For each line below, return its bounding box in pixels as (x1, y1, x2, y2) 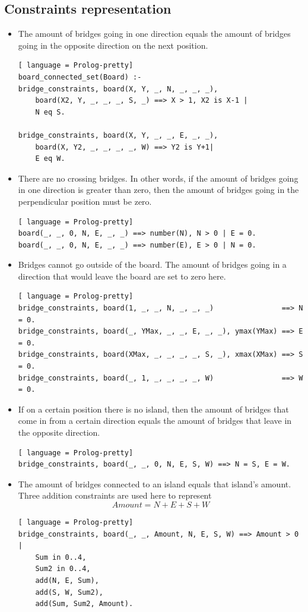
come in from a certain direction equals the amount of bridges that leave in (18, 414, 292, 427)
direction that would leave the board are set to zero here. (18, 269, 226, 282)
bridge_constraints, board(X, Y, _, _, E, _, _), (18, 131, 218, 139)
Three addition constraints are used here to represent (18, 489, 212, 502)
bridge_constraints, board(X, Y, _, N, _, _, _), (18, 84, 218, 93)
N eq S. (35, 107, 65, 116)
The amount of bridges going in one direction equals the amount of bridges (18, 27, 291, 40)
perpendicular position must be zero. (18, 195, 152, 207)
